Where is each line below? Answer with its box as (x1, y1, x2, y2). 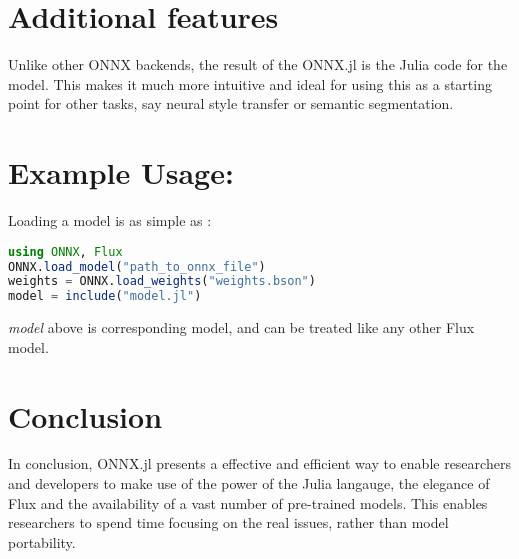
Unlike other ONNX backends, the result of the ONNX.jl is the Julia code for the (8, 54, 508, 75)
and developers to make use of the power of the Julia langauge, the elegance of (8, 473, 490, 494)
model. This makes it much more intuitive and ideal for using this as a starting (8, 73, 492, 94)
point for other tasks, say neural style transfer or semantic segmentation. (8, 93, 454, 114)
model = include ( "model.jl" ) (8, 289, 202, 304)
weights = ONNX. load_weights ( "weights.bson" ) (8, 274, 316, 289)
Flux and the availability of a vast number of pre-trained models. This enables (8, 492, 488, 513)
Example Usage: (8, 152, 234, 193)
